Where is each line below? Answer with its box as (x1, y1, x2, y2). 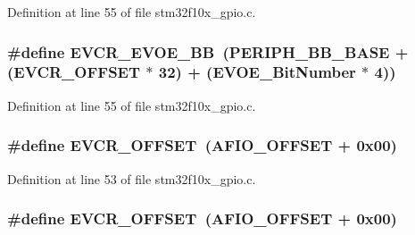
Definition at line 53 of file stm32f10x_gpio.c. (7, 169, 256, 188)
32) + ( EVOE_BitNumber (158, 61, 356, 83)
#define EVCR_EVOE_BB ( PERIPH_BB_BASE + (7, 40, 409, 63)
